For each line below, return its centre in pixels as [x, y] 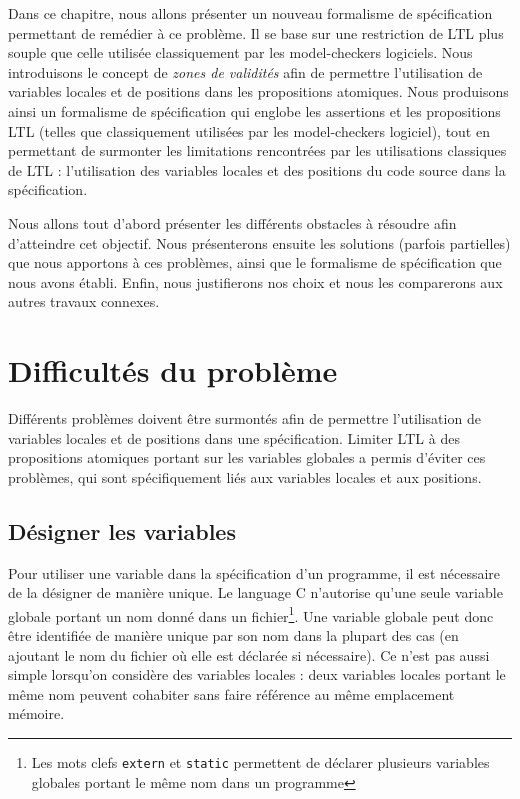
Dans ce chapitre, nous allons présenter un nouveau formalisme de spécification [250, 13]
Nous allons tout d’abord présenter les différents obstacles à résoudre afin [232, 222]
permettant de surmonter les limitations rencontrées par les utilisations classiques [257, 150]
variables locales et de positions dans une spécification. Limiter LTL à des [234, 437]
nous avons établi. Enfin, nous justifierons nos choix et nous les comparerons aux [255, 281]
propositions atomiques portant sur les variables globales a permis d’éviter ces [247, 457]
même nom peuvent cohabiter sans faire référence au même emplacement [231, 693]
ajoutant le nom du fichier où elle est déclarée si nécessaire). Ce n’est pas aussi [249, 654]
